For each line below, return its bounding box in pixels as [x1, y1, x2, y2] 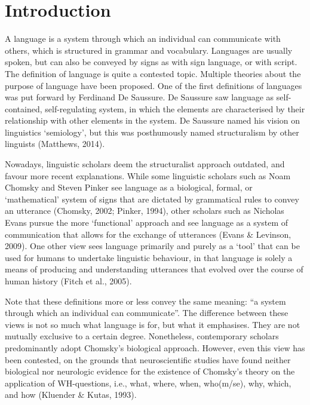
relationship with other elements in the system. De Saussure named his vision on [5, 114, 300, 127]
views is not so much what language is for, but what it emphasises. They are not [5, 318, 300, 330]
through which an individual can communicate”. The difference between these [5, 306, 288, 319]
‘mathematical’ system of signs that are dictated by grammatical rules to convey [5, 192, 299, 205]
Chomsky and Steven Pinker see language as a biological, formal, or [5, 181, 253, 194]
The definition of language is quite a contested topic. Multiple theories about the [5, 67, 301, 79]
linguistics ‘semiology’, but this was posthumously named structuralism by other [5, 125, 299, 138]
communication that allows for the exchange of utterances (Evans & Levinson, [5, 228, 291, 240]
